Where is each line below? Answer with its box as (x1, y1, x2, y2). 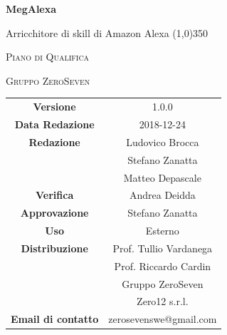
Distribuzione (21, 240, 88, 255)
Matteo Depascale (123, 170, 201, 185)
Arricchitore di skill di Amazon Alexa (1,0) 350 (6, 25, 208, 40)
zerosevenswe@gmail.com (108, 311, 217, 326)
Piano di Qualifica (6, 49, 90, 64)
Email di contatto (11, 311, 99, 326)
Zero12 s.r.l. (137, 294, 189, 309)
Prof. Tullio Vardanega (112, 240, 213, 255)
